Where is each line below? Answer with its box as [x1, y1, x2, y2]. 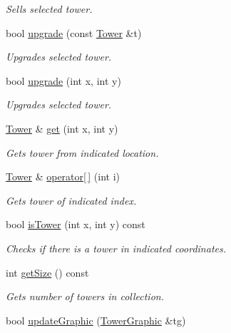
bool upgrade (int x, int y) [6, 73, 121, 88]
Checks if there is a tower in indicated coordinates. [6, 240, 226, 255]
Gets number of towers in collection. [6, 289, 164, 304]
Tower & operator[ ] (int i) [6, 169, 120, 184]
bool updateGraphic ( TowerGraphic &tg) [6, 312, 186, 327]
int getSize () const [6, 265, 89, 280]
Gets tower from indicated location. [6, 145, 159, 160]
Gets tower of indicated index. [6, 193, 137, 208]
